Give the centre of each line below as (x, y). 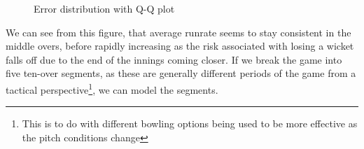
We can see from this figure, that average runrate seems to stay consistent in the (178, 32)
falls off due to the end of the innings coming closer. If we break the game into (174, 59)
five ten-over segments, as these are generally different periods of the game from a (181, 73)
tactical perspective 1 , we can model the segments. (112, 88)
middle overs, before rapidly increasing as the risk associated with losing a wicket (180, 46)
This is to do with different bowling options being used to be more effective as (190, 123)
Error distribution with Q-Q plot (104, 8)
